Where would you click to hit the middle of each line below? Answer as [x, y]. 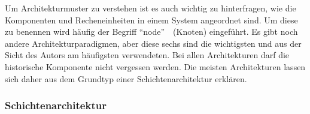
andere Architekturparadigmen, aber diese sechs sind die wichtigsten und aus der [153, 43]
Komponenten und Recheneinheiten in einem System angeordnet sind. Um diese [151, 19]
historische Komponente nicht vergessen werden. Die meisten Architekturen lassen [155, 66]
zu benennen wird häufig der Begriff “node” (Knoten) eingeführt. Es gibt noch [151, 31]
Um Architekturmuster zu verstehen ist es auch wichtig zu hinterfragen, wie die [151, 8]
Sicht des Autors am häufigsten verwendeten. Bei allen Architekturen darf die [147, 55]
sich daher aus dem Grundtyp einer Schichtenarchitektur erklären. [126, 78]
